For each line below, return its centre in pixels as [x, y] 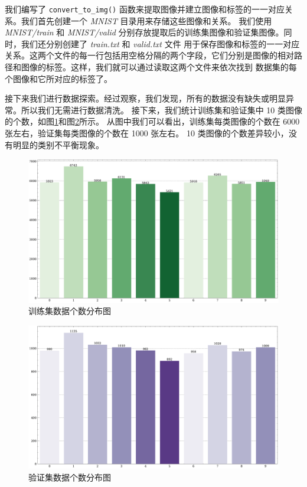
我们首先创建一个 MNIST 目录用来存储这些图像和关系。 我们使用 [146, 20]
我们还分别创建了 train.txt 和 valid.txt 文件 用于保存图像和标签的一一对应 [160, 43]
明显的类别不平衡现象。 [58, 144]
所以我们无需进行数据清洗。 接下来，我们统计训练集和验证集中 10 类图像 [161, 110]
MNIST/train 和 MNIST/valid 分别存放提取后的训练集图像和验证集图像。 [144, 32]
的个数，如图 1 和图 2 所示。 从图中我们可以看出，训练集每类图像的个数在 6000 [152, 121]
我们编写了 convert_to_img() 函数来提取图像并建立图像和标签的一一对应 [145, 9]
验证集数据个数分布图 [70, 477]
